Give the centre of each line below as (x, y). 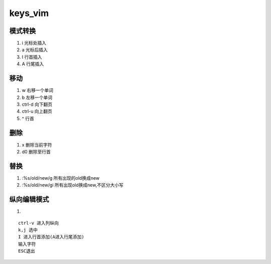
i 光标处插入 (34, 43)
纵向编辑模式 (29, 200)
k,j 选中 (28, 230)
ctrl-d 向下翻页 (37, 104)
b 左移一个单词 (37, 97)
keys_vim (29, 13)
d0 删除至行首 (36, 152)
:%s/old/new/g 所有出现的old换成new (61, 178)
